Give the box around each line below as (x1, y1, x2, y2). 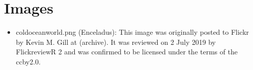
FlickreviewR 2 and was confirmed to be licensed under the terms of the (16, 46, 238, 57)
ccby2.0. (16, 56, 41, 66)
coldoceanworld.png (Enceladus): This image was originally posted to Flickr (16, 27, 249, 37)
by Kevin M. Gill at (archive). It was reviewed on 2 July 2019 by (16, 36, 216, 47)
